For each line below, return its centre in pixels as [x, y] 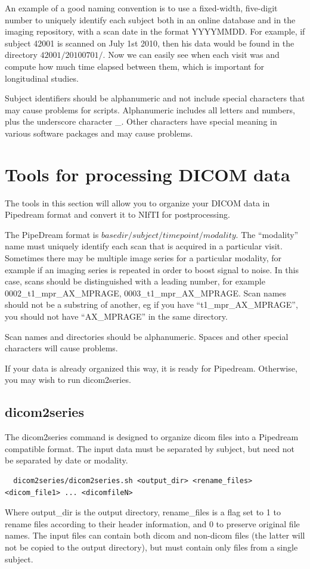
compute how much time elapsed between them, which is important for [134, 66]
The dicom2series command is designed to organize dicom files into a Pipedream [152, 437]
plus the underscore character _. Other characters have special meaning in [141, 121]
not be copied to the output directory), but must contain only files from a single [151, 547]
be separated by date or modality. [66, 460]
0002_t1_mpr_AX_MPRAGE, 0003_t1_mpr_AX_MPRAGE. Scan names [146, 293]
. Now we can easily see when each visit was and [191, 55]
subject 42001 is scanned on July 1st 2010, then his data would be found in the [150, 43]
